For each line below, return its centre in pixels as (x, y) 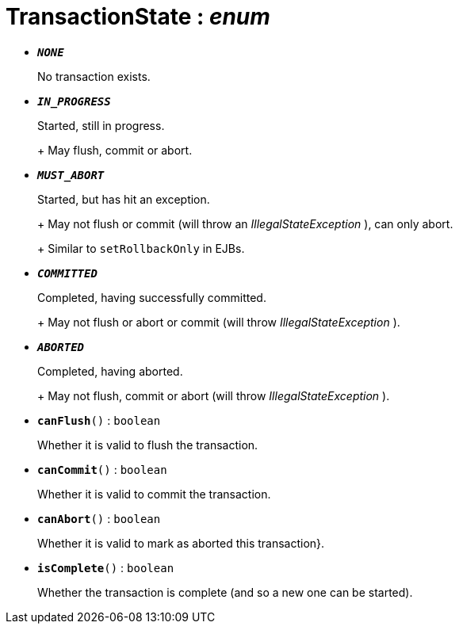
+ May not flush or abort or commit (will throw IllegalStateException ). (219, 322)
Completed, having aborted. (110, 371)
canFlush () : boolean (99, 420)
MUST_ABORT (71, 175)
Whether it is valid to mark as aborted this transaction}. (181, 543)
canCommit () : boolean (102, 469)
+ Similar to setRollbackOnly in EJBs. (141, 248)
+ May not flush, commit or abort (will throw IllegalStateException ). (214, 395)
